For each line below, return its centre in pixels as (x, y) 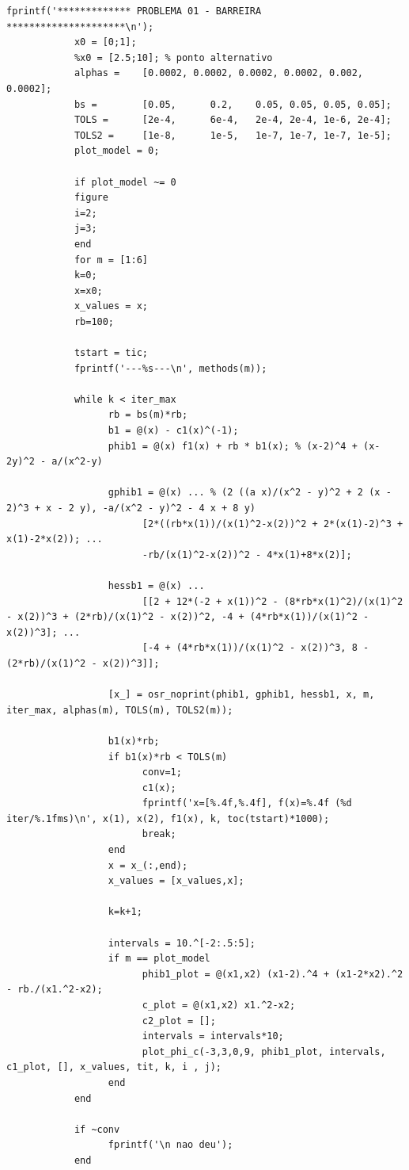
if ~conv (97, 1129)
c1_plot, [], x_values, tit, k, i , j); (114, 1067)
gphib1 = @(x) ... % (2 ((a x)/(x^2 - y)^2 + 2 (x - (250, 493)
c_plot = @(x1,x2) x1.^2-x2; (219, 1005)
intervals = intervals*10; (213, 1036)
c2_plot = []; (179, 1021)
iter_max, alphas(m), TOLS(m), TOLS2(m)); (120, 710)
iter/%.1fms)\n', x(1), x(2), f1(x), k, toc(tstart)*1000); (168, 818)
